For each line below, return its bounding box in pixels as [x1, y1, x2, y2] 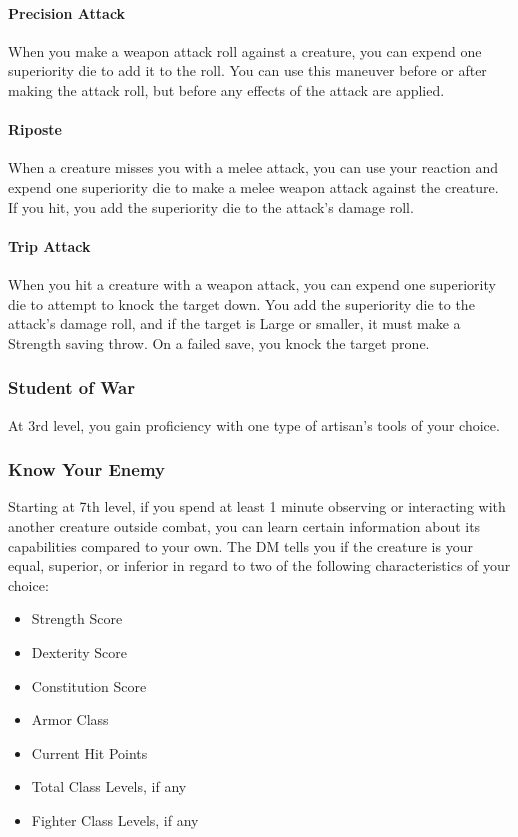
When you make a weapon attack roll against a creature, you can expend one [8, 40, 482, 61]
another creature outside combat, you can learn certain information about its [8, 515, 481, 536]
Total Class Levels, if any [31, 776, 187, 797]
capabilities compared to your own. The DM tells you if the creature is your [8, 535, 473, 556]
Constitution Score [31, 675, 147, 696]
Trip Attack [8, 235, 91, 256]
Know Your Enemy [8, 457, 165, 482]
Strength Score [31, 608, 123, 629]
